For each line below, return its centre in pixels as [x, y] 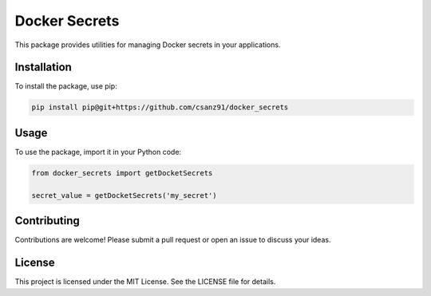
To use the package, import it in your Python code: [98, 152]
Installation [43, 67]
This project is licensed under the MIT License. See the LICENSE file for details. [145, 282]
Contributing [47, 221]
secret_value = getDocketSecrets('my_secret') [124, 195]
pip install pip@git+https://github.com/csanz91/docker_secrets [160, 107]
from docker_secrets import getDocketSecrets [122, 173]
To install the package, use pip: [66, 86]
